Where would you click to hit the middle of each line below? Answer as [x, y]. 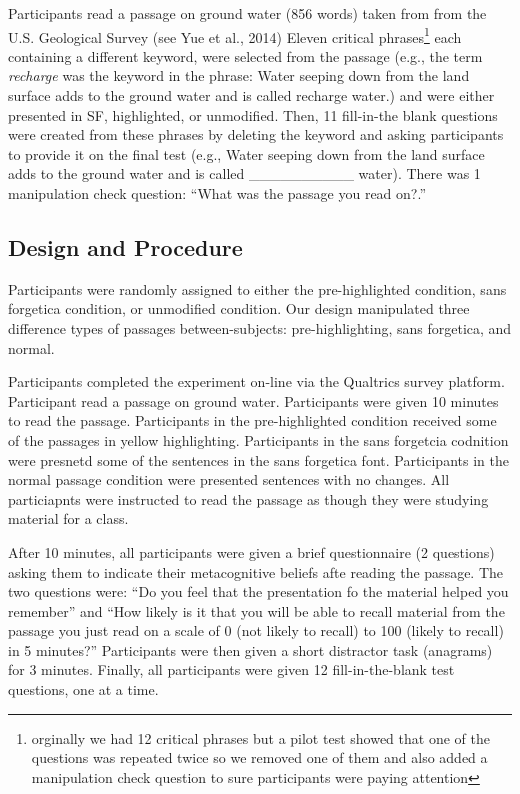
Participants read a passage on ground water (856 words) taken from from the [247, 13]
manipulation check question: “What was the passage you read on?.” [217, 193]
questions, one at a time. [83, 689]
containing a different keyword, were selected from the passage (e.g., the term [245, 55]
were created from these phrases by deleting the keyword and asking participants [256, 134]
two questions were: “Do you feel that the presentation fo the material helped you [258, 591]
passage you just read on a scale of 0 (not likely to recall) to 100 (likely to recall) [256, 630]
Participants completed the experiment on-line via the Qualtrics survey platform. [256, 381]
